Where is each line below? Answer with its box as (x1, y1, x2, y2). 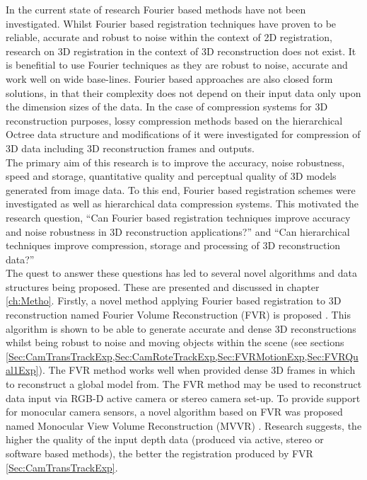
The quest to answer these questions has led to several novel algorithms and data (6, 265, 357, 280)
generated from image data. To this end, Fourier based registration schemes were (6, 182, 356, 197)
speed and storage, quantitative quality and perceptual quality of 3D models (6, 168, 337, 183)
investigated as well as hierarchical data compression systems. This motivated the (6, 196, 359, 211)
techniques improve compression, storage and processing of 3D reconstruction (6, 238, 341, 253)
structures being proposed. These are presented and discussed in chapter (6, 279, 320, 294)
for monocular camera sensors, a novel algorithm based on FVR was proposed (6, 404, 343, 419)
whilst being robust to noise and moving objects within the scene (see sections (6, 335, 344, 350)
